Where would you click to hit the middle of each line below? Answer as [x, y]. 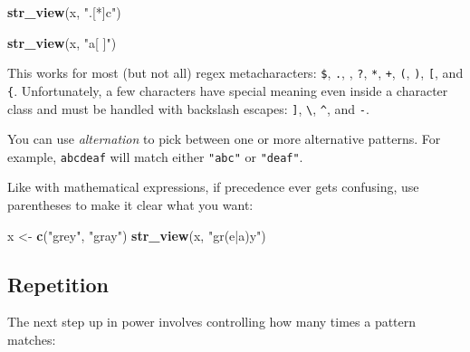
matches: [32, 339]
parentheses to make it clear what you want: [130, 205]
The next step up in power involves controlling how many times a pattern [212, 322]
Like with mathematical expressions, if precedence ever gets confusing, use [213, 187]
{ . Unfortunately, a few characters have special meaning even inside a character [228, 90]
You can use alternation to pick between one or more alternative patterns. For [224, 139]
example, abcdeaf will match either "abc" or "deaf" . [155, 156]
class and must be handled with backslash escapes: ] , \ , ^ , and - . [188, 108]
